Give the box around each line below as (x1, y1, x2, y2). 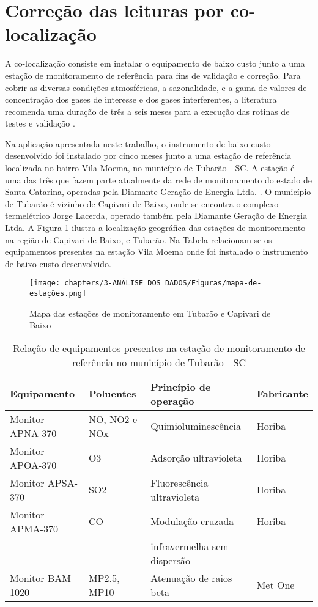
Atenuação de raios (150, 570, 232, 585)
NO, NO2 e (88, 411, 138, 426)
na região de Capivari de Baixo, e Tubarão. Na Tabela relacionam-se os (5, 233, 272, 246)
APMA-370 (10, 521, 58, 535)
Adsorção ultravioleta (150, 451, 242, 465)
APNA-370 (10, 425, 57, 440)
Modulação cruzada (150, 514, 234, 529)
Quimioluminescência (150, 419, 241, 433)
